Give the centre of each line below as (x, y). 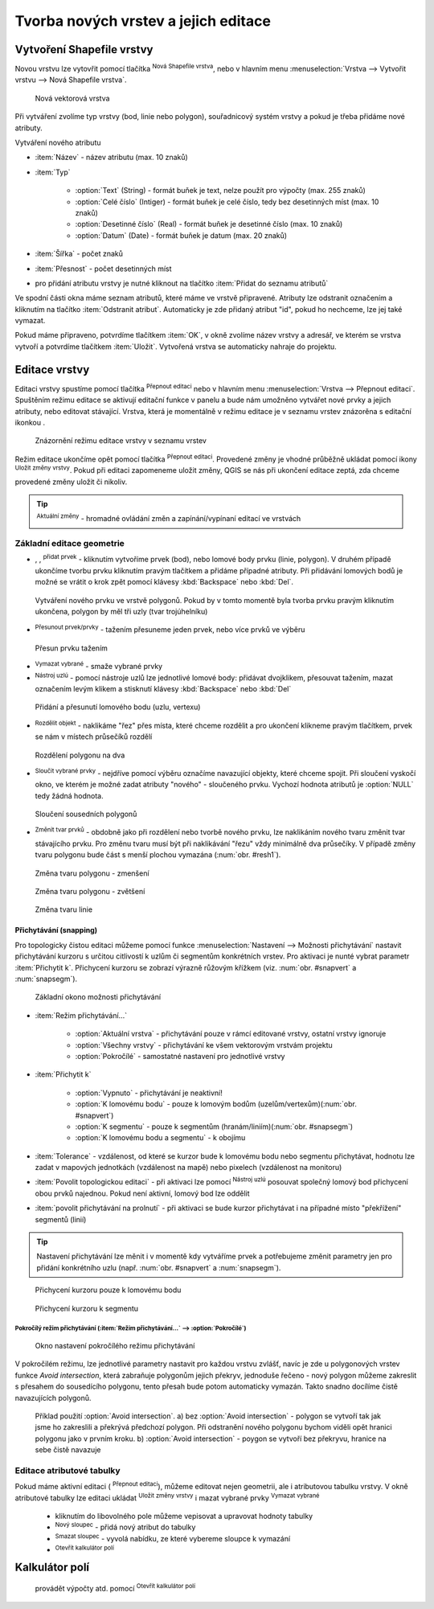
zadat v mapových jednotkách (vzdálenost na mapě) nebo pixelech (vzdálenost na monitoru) (188, 1168)
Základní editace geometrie (70, 544)
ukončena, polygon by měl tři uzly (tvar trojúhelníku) (121, 612)
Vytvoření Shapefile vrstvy (84, 49)
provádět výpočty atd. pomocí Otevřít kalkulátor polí (115, 1588)
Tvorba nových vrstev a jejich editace (143, 21)
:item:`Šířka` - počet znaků (79, 254)
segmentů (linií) (61, 1219)
